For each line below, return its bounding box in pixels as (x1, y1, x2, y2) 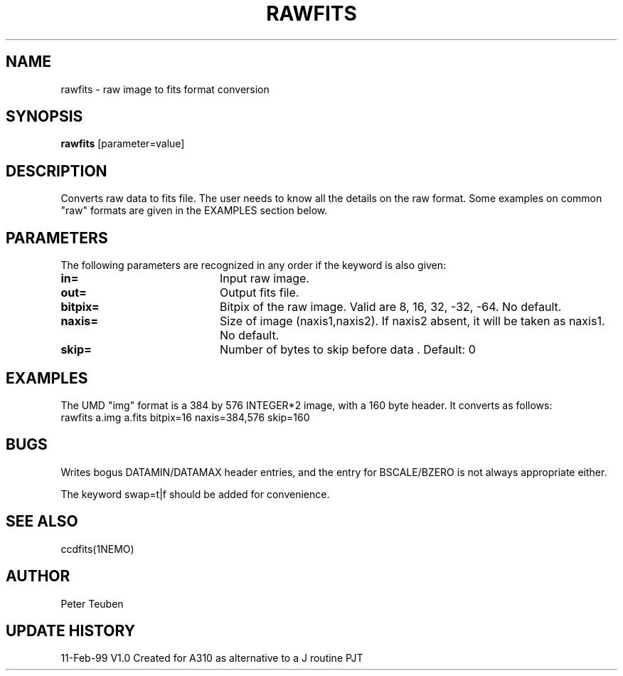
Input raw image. (219, 271, 309, 286)
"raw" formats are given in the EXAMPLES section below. (60, 204, 328, 217)
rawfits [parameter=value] (60, 137, 185, 150)
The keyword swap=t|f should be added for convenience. (60, 487, 330, 500)
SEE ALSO (6, 512, 78, 531)
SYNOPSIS (6, 107, 83, 126)
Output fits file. (219, 285, 299, 300)
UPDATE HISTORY (6, 621, 136, 640)
